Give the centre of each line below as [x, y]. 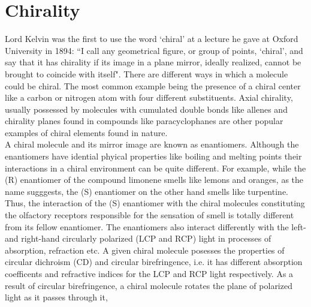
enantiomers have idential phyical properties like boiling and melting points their [153, 156]
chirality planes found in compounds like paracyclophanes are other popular [144, 121]
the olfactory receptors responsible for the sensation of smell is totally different [150, 215]
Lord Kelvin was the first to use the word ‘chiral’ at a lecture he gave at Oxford [152, 39]
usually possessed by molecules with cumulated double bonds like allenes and [146, 109]
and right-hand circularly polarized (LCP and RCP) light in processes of [138, 238]
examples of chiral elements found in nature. [86, 132]
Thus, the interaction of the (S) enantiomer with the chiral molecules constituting [155, 203]
